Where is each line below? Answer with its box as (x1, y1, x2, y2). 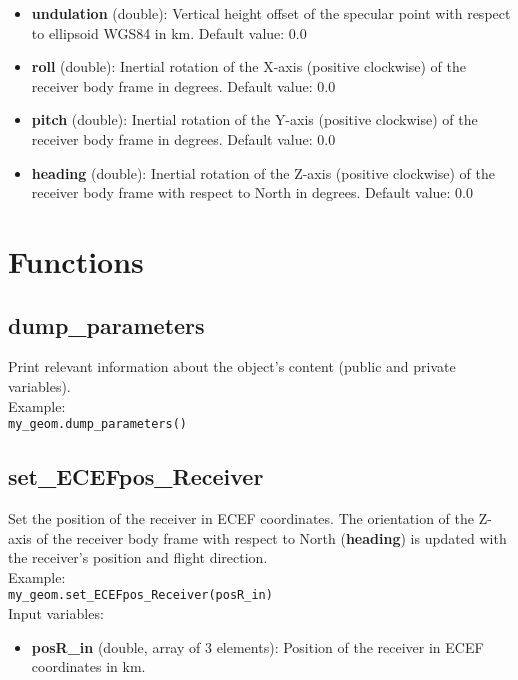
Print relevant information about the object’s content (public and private (8, 356, 456, 377)
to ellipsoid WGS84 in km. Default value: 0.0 (31, 22, 307, 43)
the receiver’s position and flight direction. (8, 547, 268, 568)
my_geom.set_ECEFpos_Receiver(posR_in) (8, 588, 273, 603)
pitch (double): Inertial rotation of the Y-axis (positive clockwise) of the (31, 109, 478, 130)
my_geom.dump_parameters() (8, 417, 187, 432)
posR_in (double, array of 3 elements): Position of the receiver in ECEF (31, 636, 484, 657)
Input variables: (8, 603, 104, 623)
